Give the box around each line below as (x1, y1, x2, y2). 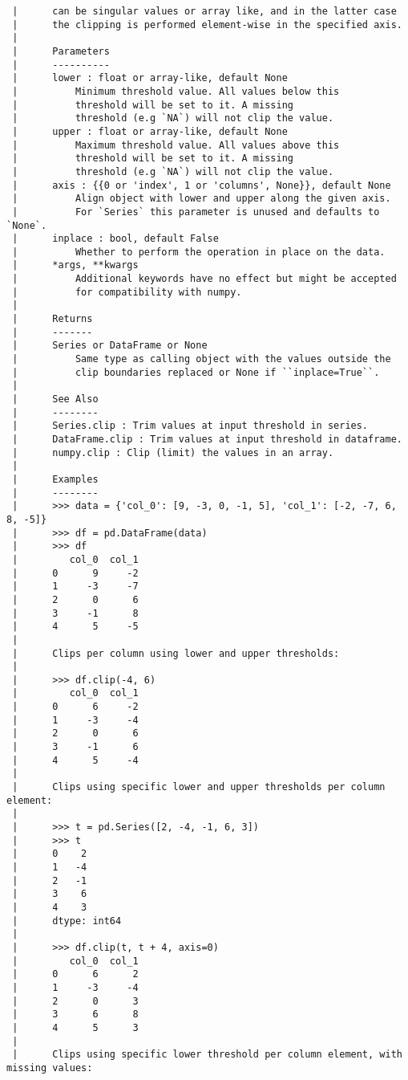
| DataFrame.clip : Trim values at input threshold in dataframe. (12, 434, 402, 445)
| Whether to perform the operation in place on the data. (12, 246, 386, 258)
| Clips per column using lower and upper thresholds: (12, 647, 340, 659)
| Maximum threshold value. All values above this (12, 139, 340, 151)
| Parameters (12, 45, 110, 57)
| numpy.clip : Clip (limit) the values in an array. (12, 446, 334, 458)
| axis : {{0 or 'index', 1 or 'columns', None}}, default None (12, 179, 391, 191)
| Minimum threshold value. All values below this (12, 85, 340, 97)
